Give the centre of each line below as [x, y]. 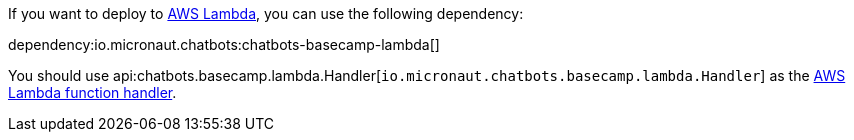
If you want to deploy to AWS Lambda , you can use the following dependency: [266, 13]
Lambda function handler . [92, 92]
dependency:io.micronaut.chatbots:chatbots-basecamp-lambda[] [224, 44]
